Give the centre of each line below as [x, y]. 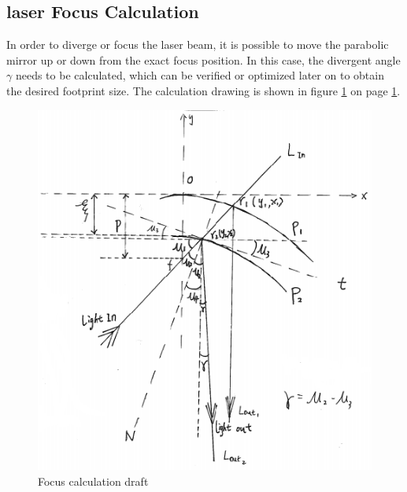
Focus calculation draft [93, 481]
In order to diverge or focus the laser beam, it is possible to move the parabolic [198, 44]
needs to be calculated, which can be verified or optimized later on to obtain [200, 75]
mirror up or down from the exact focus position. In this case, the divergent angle [203, 59]
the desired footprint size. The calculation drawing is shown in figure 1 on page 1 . [203, 90]
